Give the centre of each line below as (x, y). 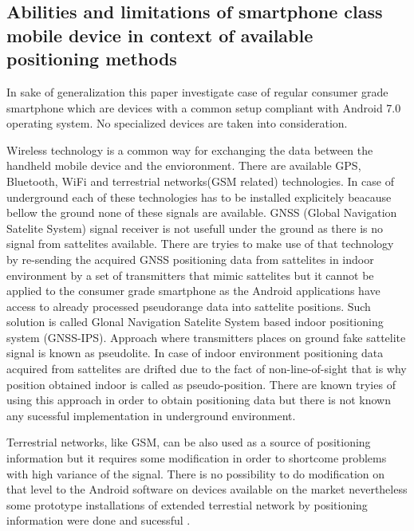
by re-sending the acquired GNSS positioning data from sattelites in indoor (190, 259)
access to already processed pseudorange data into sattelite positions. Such (189, 306)
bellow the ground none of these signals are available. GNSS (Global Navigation (202, 212)
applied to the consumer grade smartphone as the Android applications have (193, 291)
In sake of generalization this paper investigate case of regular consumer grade (197, 91)
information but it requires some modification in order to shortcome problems (197, 458)
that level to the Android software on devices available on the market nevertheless (207, 489)
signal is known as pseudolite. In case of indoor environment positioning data (195, 353)
